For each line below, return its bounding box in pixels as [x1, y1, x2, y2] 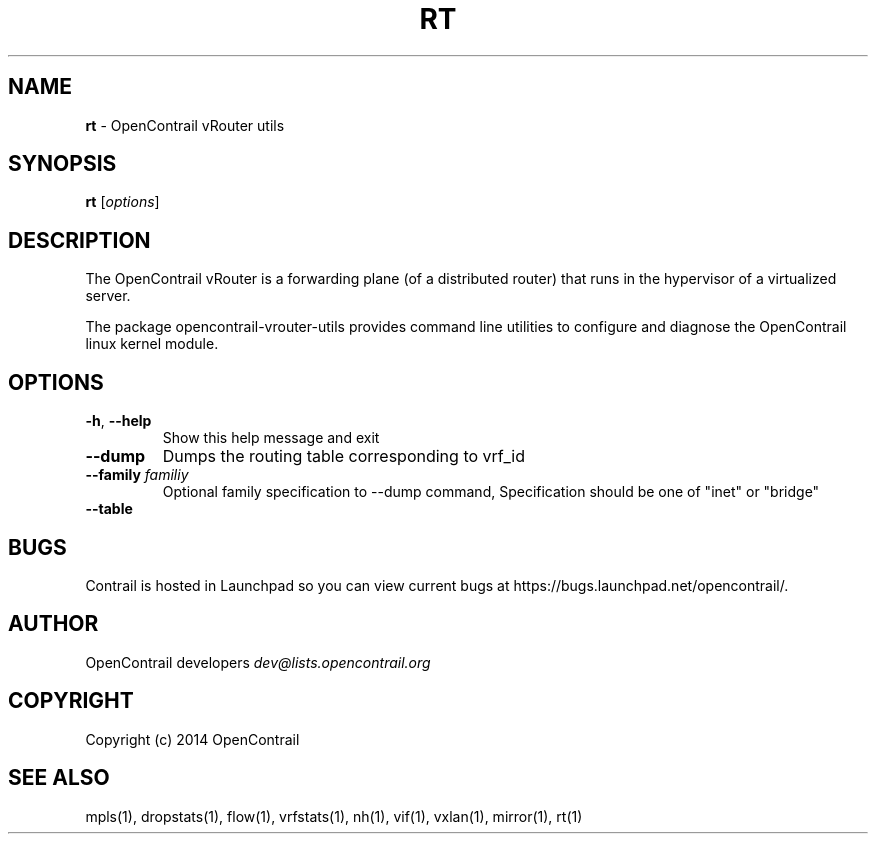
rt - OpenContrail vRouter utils [85, 116, 285, 134]
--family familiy [85, 466, 189, 484]
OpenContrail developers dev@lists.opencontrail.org [85, 653, 431, 671]
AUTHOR [8, 611, 99, 637]
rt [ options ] [85, 193, 160, 211]
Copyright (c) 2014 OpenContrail [85, 730, 300, 748]
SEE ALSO [8, 765, 110, 791]
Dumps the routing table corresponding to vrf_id [162, 446, 526, 467]
